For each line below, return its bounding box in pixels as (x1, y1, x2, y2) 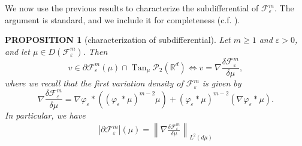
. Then (83, 45, 108, 57)
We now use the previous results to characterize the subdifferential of (5, 2, 259, 14)
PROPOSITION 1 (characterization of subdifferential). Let (5, 33, 231, 46)
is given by (202, 77, 241, 89)
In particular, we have (5, 108, 86, 121)
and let (5, 45, 30, 57)
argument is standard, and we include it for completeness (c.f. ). (5, 13, 240, 26)
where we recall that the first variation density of (5, 77, 183, 89)
